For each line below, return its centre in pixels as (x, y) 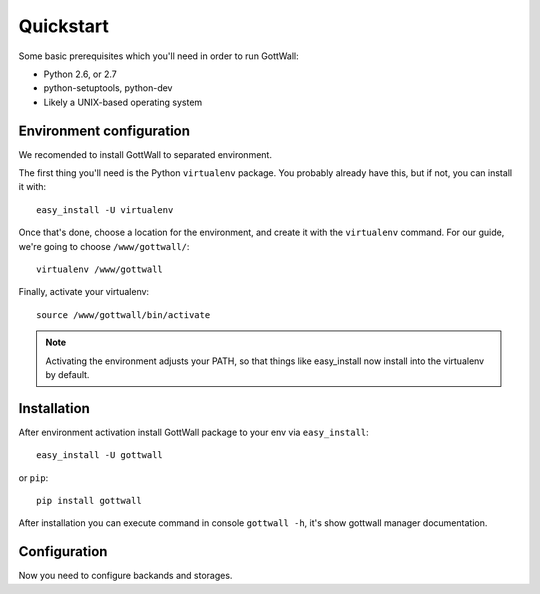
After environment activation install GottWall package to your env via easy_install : (193, 432)
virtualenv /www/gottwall (100, 269)
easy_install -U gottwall (100, 455)
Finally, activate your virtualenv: (84, 292)
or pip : (33, 477)
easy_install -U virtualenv (105, 209)
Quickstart (64, 26)
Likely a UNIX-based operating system (123, 102)
